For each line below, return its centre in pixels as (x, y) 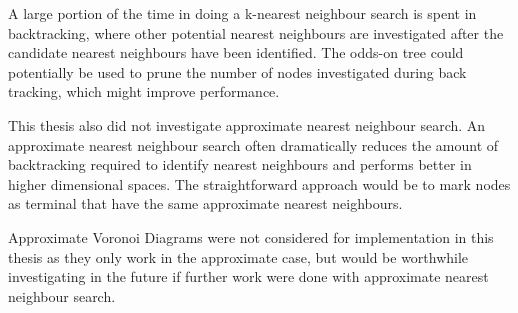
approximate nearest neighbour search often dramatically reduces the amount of (253, 144)
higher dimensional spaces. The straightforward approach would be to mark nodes (259, 183)
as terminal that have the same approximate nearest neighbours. (205, 203)
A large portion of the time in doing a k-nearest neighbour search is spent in (242, 13)
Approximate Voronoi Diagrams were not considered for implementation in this (251, 236)
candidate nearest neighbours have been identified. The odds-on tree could (236, 52)
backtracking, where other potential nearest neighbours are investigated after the (256, 32)
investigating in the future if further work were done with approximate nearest (248, 276)
